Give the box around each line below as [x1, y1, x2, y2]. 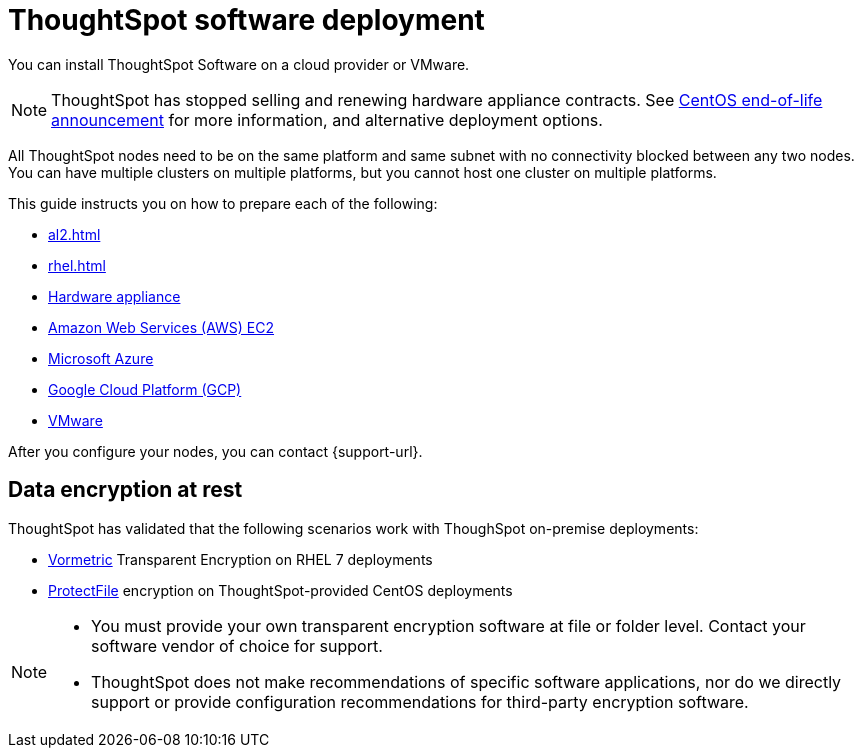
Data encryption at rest [8, 477, 243, 503]
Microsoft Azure [48, 349, 154, 367]
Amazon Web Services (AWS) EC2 [48, 318, 275, 336]
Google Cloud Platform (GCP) [48, 380, 242, 398]
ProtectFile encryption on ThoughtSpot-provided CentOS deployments [48, 581, 513, 599]
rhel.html [48, 256, 106, 274]
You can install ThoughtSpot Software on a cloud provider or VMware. [8, 55, 470, 73]
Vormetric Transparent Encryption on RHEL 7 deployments [48, 550, 433, 568]
